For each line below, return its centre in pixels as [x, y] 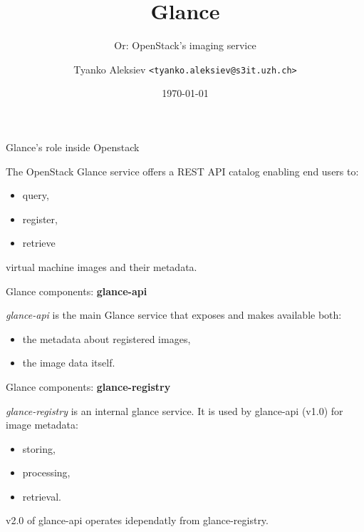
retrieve [39, 243]
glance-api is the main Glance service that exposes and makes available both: [174, 315]
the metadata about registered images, [106, 338]
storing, [39, 448]
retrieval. [42, 496]
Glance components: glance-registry [88, 386]
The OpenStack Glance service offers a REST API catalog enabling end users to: [182, 171]
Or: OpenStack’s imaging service [185, 45]
